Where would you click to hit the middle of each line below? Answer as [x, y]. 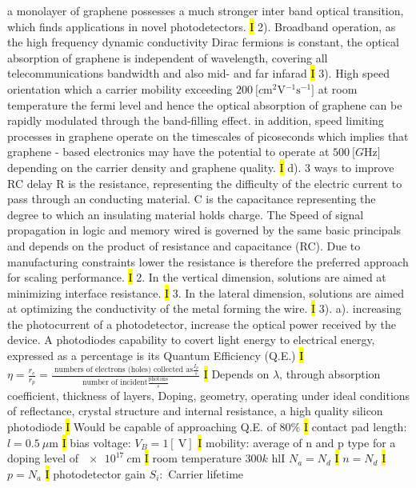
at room [338, 88]
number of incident [115, 383]
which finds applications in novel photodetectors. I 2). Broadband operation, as [202, 26]
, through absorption [330, 374]
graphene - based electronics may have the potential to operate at [168, 152]
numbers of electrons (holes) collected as [124, 370]
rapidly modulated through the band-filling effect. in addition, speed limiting [196, 120]
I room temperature [193, 458]
